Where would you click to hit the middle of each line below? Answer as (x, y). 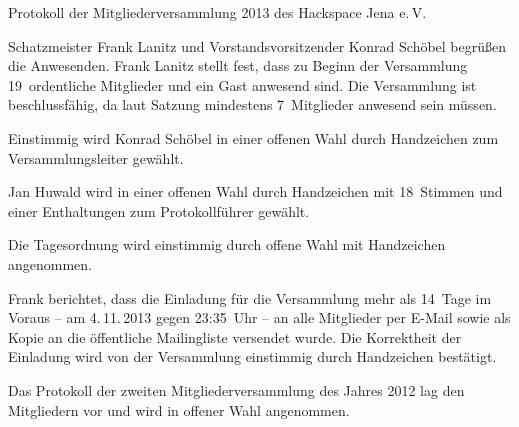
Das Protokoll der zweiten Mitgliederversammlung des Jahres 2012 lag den (236, 389)
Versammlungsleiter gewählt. (96, 157)
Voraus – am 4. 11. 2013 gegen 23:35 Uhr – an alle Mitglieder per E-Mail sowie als (259, 317)
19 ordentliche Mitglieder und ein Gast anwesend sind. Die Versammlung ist (242, 84)
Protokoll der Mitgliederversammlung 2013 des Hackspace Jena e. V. (217, 12)
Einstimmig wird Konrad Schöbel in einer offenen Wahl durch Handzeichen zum (253, 137)
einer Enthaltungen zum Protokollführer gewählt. (159, 210)
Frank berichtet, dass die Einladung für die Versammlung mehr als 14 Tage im (250, 297)
